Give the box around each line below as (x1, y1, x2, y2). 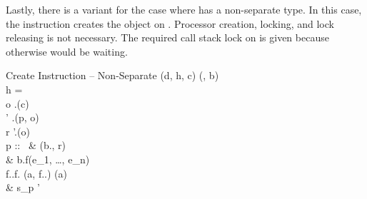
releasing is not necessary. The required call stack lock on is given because (6, 30, 329, 45)
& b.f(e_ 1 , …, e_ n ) (6, 151, 90, 166)
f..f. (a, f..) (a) (6, 165, 67, 180)
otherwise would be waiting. (6, 44, 128, 58)
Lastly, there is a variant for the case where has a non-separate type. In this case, (6, 2, 362, 16)
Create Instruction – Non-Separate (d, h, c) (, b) (6, 68, 219, 83)
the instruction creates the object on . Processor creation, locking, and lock (6, 16, 334, 31)
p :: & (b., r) (6, 138, 66, 153)
